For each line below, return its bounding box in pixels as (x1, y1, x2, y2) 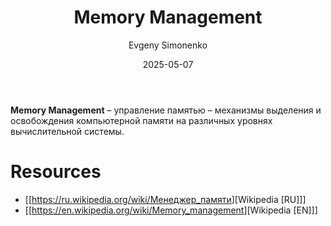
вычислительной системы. (10, 125, 125, 137)
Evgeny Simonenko (128, 39, 208, 51)
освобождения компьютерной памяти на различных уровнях (10, 114, 273, 126)
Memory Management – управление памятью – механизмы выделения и (10, 104, 322, 116)
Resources (10, 161, 102, 183)
